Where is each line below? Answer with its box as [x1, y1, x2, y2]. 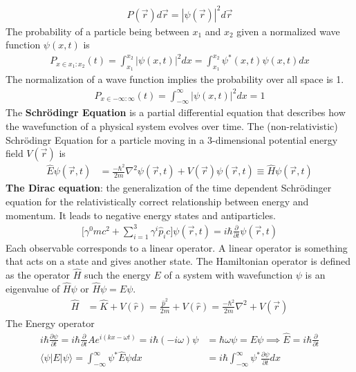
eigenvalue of [6, 281, 60, 295]
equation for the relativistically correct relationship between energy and [6, 194, 309, 208]
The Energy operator [6, 316, 95, 330]
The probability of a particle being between [6, 24, 189, 38]
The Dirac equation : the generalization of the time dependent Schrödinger [6, 180, 332, 195]
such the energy [84, 268, 151, 282]
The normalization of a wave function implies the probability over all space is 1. [6, 72, 344, 86]
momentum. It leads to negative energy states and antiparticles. [6, 207, 276, 222]
